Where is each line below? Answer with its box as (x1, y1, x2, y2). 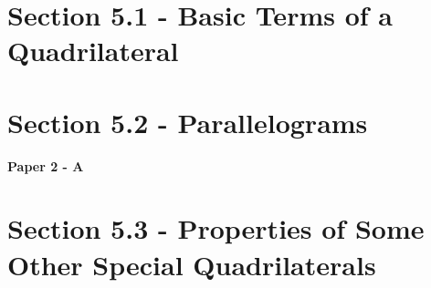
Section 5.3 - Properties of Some (7, 210, 425, 247)
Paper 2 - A (7, 156, 84, 175)
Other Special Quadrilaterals (7, 245, 376, 283)
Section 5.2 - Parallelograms (7, 103, 368, 140)
